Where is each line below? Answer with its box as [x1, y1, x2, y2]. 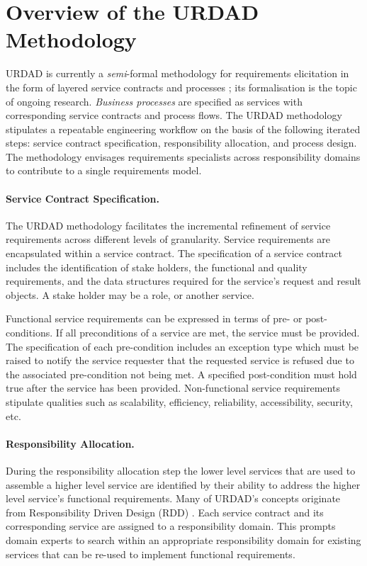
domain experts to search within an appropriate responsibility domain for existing [6, 532, 361, 547]
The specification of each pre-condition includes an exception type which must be [6, 339, 359, 353]
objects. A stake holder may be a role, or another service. [6, 287, 254, 302]
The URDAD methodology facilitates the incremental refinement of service [6, 217, 331, 232]
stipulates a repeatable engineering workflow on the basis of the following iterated [6, 121, 361, 136]
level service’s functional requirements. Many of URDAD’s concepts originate [6, 491, 341, 506]
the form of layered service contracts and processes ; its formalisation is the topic [6, 79, 357, 94]
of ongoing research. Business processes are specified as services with [6, 94, 303, 108]
